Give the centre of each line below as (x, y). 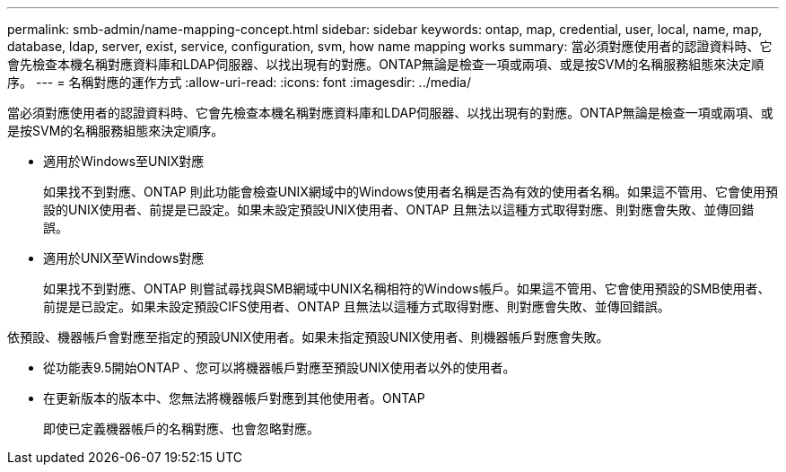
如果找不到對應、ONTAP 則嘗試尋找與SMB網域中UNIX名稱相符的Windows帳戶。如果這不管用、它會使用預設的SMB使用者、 (407, 288)
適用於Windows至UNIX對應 (124, 161)
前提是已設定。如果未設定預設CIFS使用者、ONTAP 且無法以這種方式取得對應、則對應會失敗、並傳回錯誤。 (357, 306)
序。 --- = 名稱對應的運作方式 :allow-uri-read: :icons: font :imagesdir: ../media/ (240, 82)
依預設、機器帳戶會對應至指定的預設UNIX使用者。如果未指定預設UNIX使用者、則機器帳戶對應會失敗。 (308, 337)
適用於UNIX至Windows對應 (124, 258)
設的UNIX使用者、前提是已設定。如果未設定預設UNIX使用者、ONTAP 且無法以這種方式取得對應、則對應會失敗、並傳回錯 (399, 210)
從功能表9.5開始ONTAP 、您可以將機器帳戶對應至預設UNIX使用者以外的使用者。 (279, 367)
